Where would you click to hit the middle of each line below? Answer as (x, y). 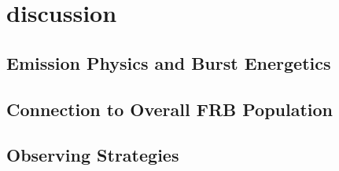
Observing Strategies (93, 155)
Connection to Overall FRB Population (170, 109)
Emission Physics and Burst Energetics (169, 62)
